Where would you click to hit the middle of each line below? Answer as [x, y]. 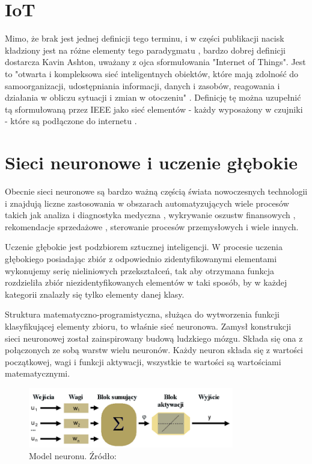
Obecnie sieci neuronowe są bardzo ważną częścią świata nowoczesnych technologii [156, 191]
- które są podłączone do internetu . [71, 121]
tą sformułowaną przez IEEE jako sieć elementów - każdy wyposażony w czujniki [154, 109]
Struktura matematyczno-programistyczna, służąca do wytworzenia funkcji [142, 314]
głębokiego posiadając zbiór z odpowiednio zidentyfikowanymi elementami [141, 258]
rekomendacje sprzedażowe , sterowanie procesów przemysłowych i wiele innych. [152, 226]
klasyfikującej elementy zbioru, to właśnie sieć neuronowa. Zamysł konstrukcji [148, 326]
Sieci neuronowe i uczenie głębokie [151, 162]
